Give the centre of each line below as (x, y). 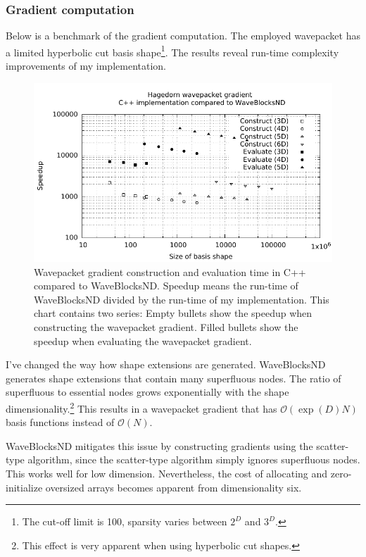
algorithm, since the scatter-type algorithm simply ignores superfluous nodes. (194, 459)
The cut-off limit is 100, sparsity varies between (125, 521)
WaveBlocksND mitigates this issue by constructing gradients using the (159, 445)
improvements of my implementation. (86, 66)
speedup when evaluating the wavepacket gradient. (143, 340)
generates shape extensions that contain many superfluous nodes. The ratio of (173, 378)
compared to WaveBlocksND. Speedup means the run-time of (166, 286)
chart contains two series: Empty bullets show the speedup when (173, 313)
